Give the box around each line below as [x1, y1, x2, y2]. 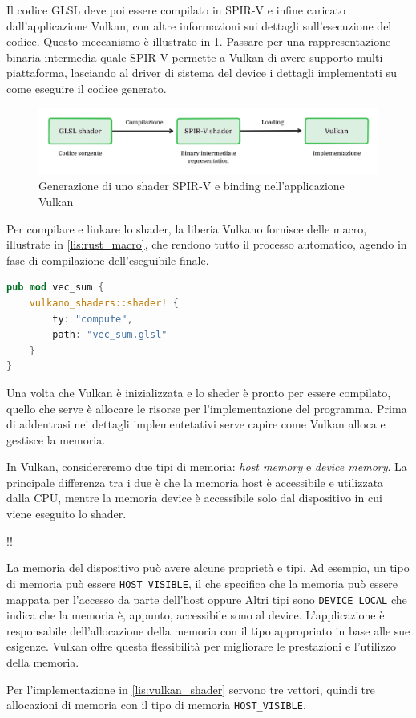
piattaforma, [6, 64, 67, 81]
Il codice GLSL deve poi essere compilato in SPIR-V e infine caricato [6, 2, 346, 18]
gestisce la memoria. [6, 431, 106, 448]
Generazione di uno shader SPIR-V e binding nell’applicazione [38, 177, 345, 194]
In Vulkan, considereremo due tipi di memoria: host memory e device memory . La [6, 458, 407, 475]
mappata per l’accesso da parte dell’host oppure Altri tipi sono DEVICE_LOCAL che [6, 590, 407, 607]
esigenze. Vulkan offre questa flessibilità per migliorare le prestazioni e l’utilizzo [6, 638, 396, 655]
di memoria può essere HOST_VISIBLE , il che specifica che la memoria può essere [6, 574, 398, 591]
